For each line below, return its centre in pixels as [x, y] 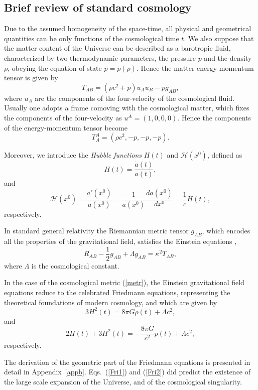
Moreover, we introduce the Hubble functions [73, 155]
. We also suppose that [219, 38]
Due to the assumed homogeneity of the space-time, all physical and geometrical [128, 28]
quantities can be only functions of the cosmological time [92, 38]
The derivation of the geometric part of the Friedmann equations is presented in [127, 362]
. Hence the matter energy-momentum [195, 68]
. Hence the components [214, 117]
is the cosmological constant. [75, 265]
